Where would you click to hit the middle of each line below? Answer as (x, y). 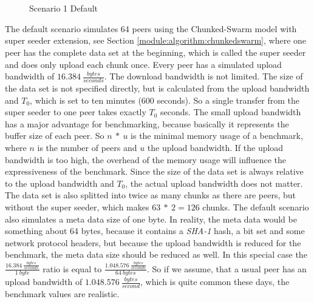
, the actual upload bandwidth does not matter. (214, 183)
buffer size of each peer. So (55, 136)
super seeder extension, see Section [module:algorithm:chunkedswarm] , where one (156, 40)
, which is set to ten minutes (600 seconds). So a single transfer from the (165, 100)
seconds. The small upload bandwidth (231, 112)
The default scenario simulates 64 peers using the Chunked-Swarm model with (151, 28)
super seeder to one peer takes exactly (76, 112)
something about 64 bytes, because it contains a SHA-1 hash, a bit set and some (155, 231)
